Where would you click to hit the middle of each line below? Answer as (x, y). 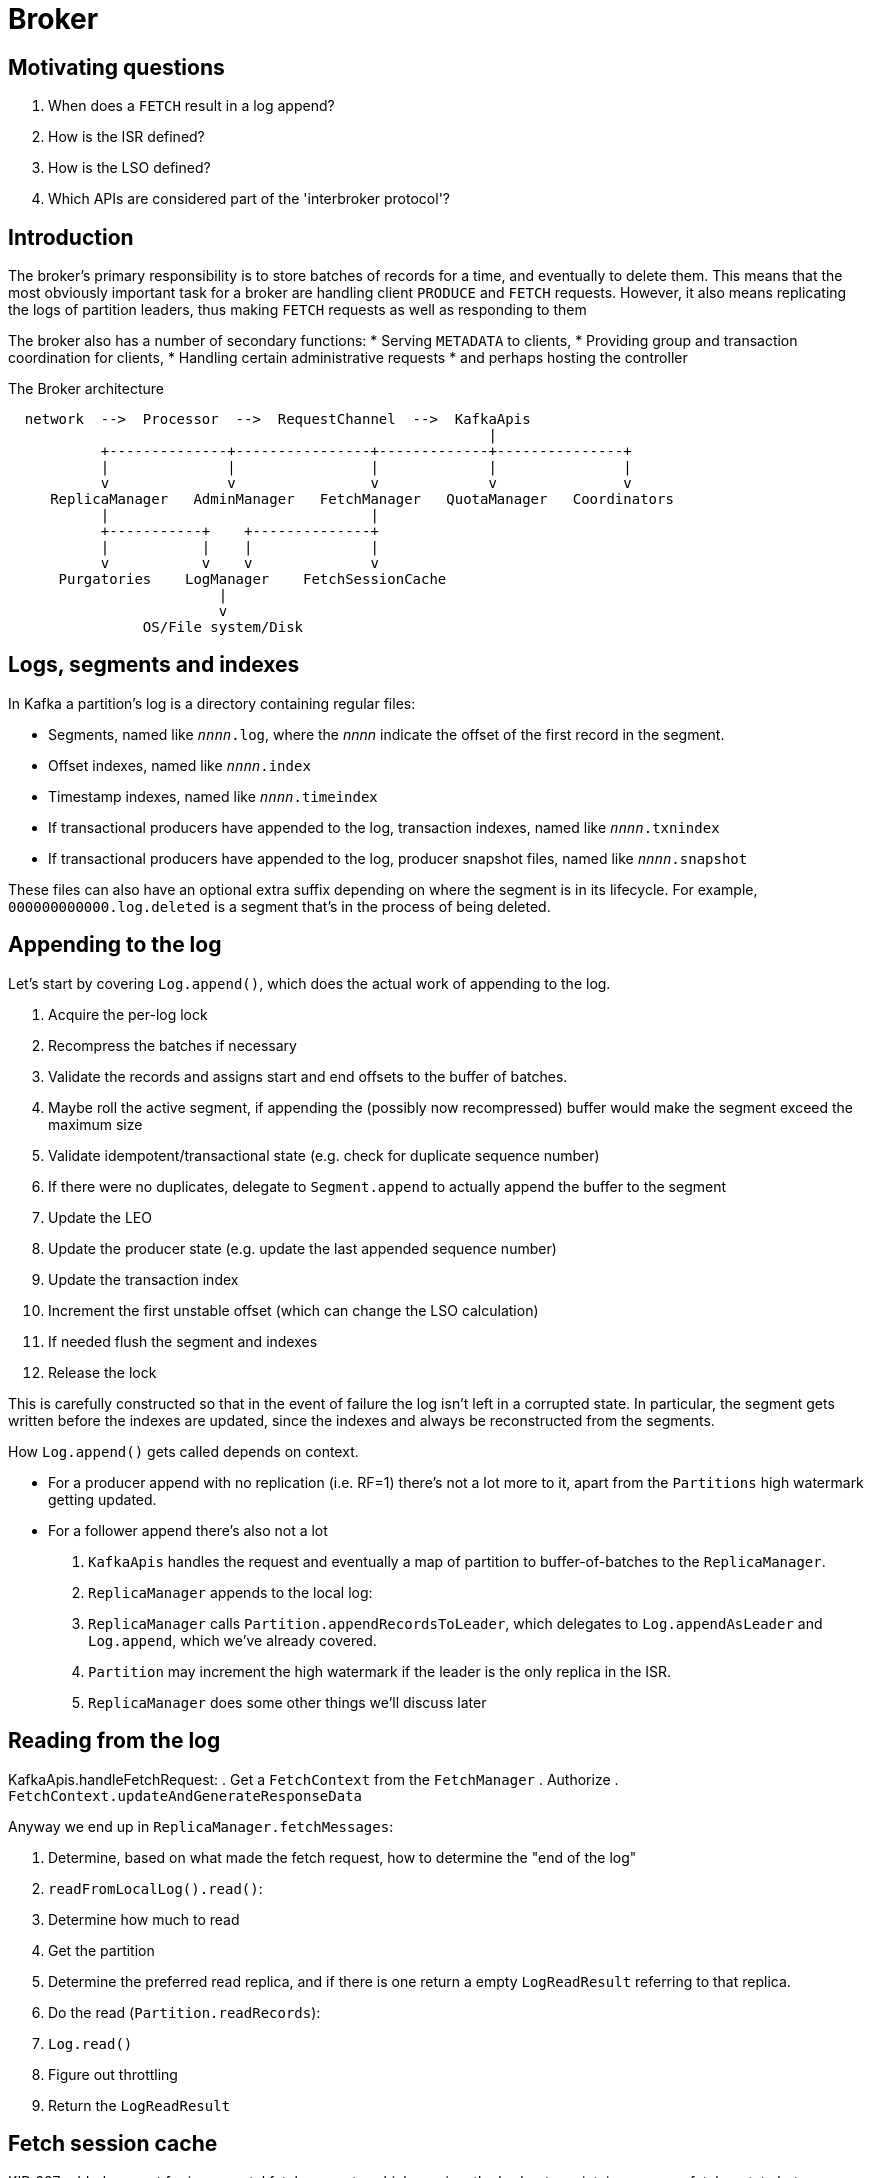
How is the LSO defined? (129, 168)
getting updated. (102, 1499)
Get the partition (101, 1950)
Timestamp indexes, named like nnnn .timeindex (213, 796)
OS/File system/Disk (223, 627)
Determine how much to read (144, 1919)
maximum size (95, 1124)
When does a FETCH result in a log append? (191, 106)
